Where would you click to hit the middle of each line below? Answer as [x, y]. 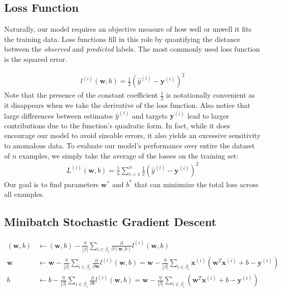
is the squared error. [36, 59]
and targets [150, 115]
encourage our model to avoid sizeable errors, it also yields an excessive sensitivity [132, 135]
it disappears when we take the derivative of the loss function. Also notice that [127, 105]
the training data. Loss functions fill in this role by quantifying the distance [122, 39]
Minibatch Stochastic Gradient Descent [110, 222]
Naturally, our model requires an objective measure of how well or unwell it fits [128, 29]
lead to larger [208, 115]
